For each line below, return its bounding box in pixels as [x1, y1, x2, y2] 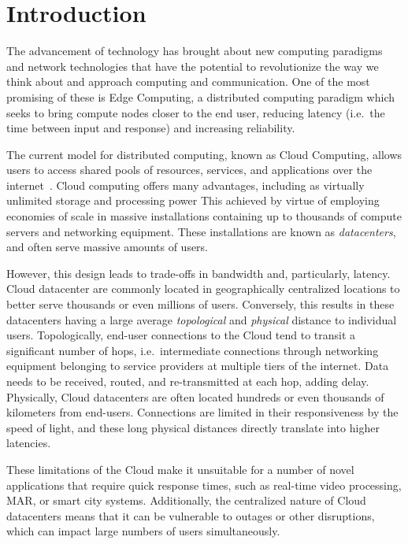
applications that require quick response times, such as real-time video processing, [6, 476, 402, 493]
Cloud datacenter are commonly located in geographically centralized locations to [6, 280, 400, 297]
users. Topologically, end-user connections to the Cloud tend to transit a [6, 327, 356, 343]
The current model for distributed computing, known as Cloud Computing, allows [6, 146, 402, 162]
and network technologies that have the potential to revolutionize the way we [6, 57, 379, 74]
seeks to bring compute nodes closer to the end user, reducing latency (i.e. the [6, 104, 385, 120]
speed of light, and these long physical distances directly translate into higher [6, 419, 380, 435]
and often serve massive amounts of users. [6, 239, 209, 255]
